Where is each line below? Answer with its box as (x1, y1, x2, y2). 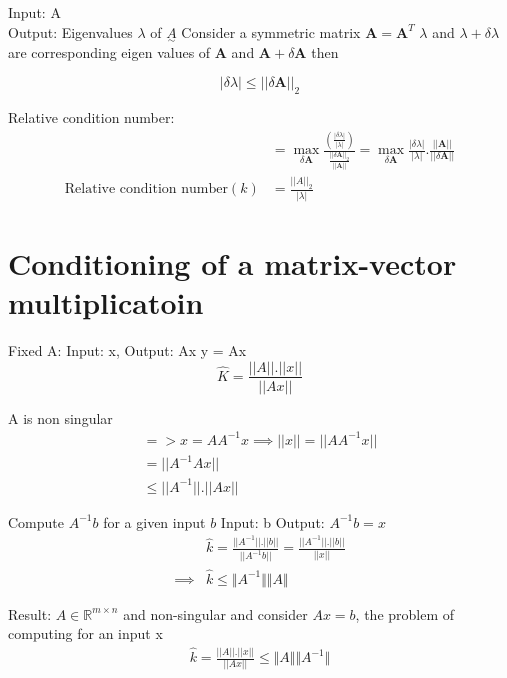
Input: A (8, 2, 61, 22)
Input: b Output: (220, 511, 325, 532)
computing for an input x (8, 623, 163, 644)
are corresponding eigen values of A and (8, 41, 255, 62)
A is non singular (8, 407, 113, 428)
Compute (8, 511, 64, 532)
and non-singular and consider (123, 603, 308, 624)
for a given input (103, 511, 206, 532)
